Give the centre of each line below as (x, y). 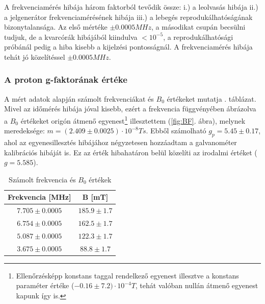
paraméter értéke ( (45, 285)
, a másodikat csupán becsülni (198, 27)
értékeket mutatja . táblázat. (211, 98)
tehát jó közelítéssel (35, 56)
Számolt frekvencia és (42, 179)
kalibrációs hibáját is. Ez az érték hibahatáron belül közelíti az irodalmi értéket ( (131, 152)
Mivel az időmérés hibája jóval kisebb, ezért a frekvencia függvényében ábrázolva (130, 109)
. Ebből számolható (176, 131)
